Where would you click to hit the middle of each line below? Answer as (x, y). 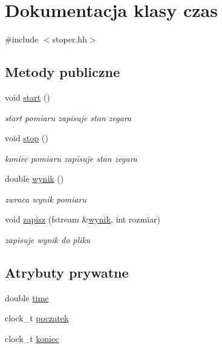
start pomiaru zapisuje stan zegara (68, 117)
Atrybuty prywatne (67, 273)
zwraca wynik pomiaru (46, 199)
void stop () (27, 138)
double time (27, 297)
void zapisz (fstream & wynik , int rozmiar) (83, 219)
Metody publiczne (62, 72)
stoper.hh (70, 39)
